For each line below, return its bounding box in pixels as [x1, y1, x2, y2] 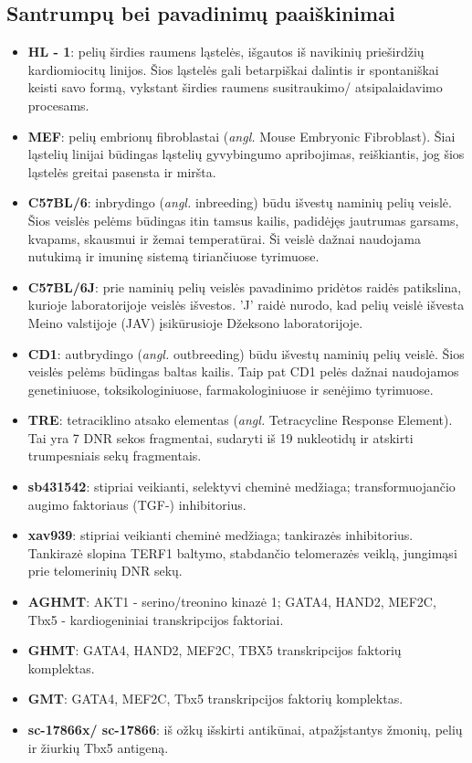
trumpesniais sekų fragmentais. [27, 446, 202, 465]
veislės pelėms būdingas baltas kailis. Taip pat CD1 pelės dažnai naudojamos [27, 362, 459, 381]
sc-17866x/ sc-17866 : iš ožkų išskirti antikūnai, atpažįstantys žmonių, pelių [27, 720, 463, 739]
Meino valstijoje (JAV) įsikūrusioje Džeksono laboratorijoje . [27, 313, 363, 332]
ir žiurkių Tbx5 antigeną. [27, 737, 169, 757]
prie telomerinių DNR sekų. [27, 561, 183, 580]
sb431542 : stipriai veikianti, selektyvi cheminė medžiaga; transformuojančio [27, 477, 456, 496]
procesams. [27, 95, 89, 114]
